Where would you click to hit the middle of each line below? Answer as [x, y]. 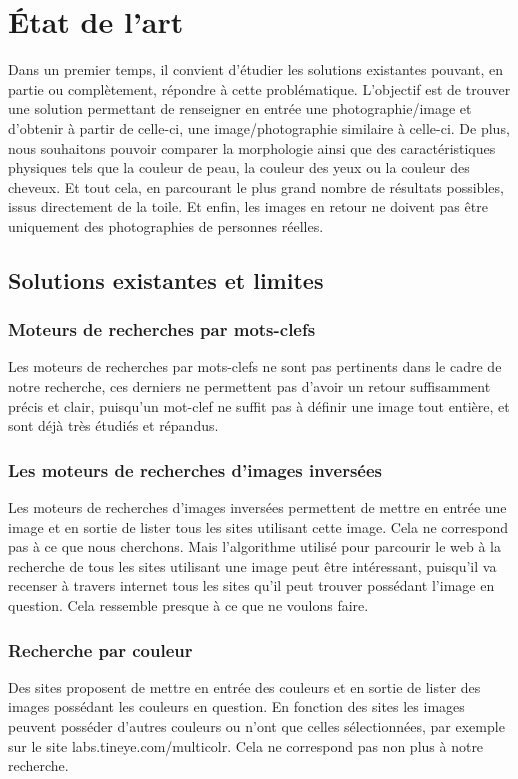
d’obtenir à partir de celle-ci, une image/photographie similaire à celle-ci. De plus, [259, 127]
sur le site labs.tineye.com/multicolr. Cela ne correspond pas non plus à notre [246, 745]
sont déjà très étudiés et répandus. [113, 425]
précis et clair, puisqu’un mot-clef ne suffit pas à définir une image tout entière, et [259, 405]
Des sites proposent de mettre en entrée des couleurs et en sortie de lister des [244, 686]
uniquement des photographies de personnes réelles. [166, 225]
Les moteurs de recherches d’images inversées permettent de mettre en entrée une [257, 507]
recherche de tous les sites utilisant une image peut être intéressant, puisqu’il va [252, 565]
